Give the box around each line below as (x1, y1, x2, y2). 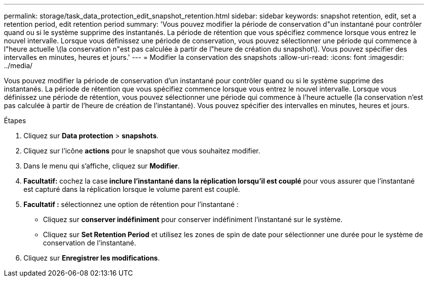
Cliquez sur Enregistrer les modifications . (23, 254, 160, 262)
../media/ (4, 61, 33, 70)
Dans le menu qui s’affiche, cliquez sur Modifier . (23, 162, 180, 170)
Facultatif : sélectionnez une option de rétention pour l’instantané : (23, 200, 239, 208)
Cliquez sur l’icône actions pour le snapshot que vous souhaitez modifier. (23, 147, 260, 155)
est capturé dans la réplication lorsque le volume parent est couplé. (23, 185, 240, 193)
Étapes (4, 116, 26, 125)
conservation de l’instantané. (43, 239, 136, 247)
